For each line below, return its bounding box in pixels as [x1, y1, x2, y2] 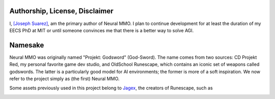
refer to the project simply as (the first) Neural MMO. [9, 76, 120, 82]
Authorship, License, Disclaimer [9, 7, 114, 15]
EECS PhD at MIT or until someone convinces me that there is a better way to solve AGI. [9, 27, 194, 33]
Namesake [9, 41, 44, 49]
